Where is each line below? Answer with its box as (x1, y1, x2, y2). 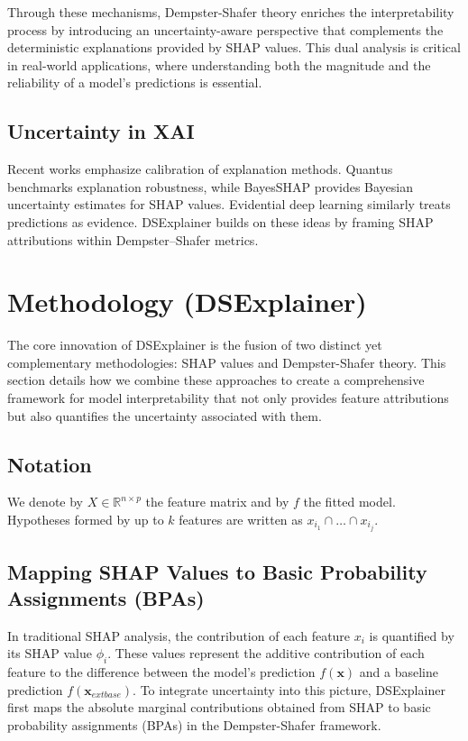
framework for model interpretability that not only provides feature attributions (7, 389, 449, 407)
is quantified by (369, 626, 454, 645)
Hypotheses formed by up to (7, 510, 164, 529)
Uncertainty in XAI (7, 117, 195, 145)
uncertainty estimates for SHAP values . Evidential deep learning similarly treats (7, 195, 451, 214)
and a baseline (359, 663, 438, 682)
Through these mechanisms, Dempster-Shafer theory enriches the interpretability (7, 3, 454, 21)
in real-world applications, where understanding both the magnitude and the (7, 55, 431, 74)
